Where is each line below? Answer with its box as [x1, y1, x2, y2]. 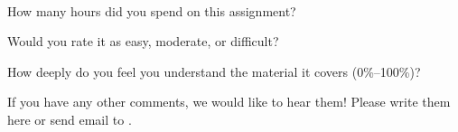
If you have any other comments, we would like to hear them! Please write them [7, 92, 451, 111]
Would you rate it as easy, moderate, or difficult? [7, 32, 279, 51]
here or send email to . [7, 109, 132, 128]
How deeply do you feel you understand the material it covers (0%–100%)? [7, 61, 421, 80]
